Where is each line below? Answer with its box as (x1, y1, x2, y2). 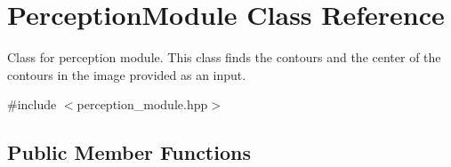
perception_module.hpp (77, 95, 208, 114)
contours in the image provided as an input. (7, 65, 246, 83)
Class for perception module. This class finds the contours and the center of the (7, 48, 441, 67)
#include (7, 95, 57, 114)
